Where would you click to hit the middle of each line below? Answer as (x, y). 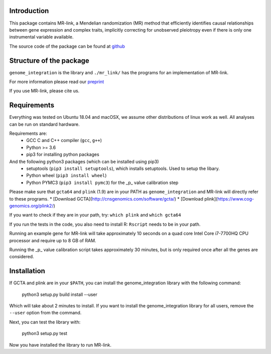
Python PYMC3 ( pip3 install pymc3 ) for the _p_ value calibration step (102, 183)
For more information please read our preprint (57, 81)
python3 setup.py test (45, 333)
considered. (22, 257)
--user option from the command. (45, 313)
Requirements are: (28, 133)
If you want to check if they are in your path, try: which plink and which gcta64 (95, 215)
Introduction (29, 11)
